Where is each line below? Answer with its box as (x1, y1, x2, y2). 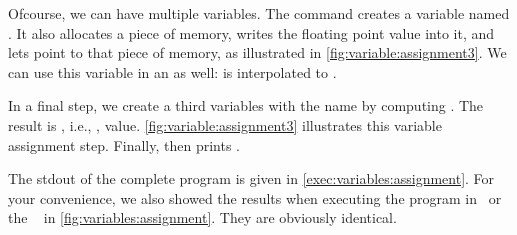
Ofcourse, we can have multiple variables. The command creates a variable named (8, 3, 510, 23)
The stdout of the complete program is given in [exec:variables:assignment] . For (8, 168, 495, 189)
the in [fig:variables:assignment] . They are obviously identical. (8, 207, 397, 228)
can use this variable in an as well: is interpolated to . (8, 61, 337, 82)
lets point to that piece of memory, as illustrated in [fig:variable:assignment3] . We (8, 42, 507, 63)
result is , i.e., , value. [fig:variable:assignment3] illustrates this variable (8, 114, 442, 135)
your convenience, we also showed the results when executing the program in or (8, 187, 502, 208)
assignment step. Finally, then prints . (8, 134, 240, 155)
